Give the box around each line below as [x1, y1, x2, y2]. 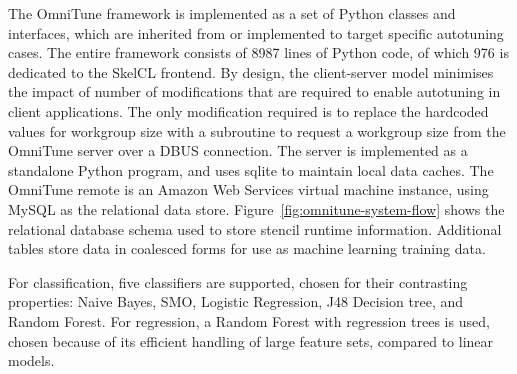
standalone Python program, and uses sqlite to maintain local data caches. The [8, 159, 494, 180]
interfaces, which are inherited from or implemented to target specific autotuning [8, 22, 504, 43]
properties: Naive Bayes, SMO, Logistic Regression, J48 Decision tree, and [8, 291, 463, 312]
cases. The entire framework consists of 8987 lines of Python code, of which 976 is [8, 42, 509, 63]
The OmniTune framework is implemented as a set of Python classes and [8, 3, 456, 23]
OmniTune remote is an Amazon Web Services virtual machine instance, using [8, 179, 489, 200]
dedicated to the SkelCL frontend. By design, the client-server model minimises [8, 61, 494, 82]
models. [8, 350, 55, 371]
